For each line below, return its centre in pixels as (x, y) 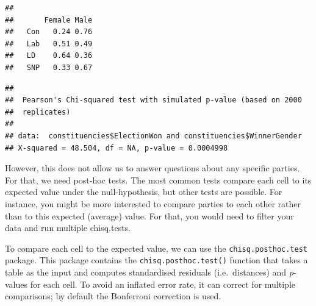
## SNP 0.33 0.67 (49, 67)
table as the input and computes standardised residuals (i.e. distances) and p (149, 272)
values (16, 284)
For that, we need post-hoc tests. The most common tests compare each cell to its (158, 180)
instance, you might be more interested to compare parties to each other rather (153, 203)
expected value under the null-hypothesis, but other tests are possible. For (144, 192)
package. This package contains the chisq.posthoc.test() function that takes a (156, 260)
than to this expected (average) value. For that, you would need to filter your (149, 215)
